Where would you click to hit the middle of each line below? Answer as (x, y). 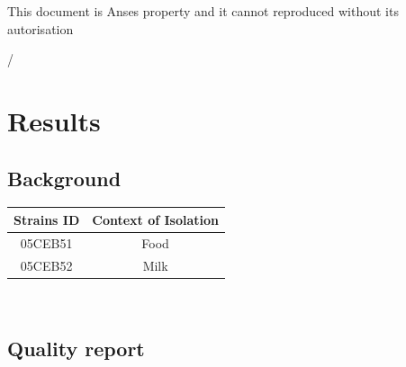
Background (64, 178)
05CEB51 (46, 242)
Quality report (76, 348)
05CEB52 (46, 265)
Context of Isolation (156, 219)
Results (54, 120)
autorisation (41, 28)
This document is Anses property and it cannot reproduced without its (203, 11)
